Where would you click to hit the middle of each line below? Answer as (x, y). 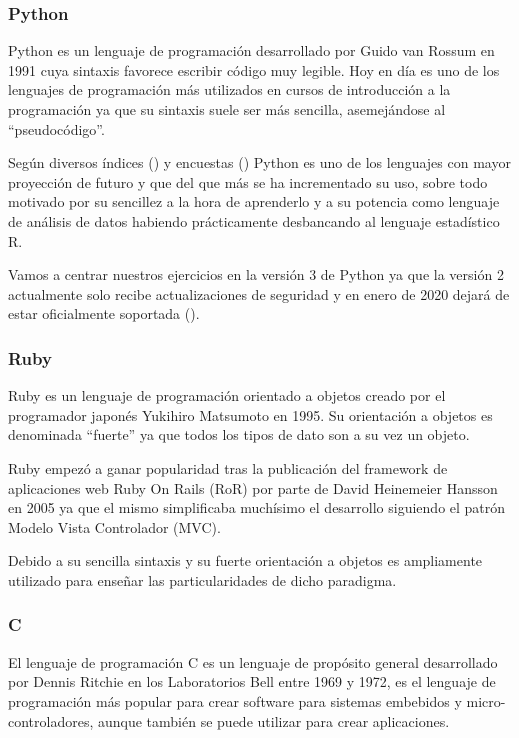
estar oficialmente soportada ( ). (104, 313)
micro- (486, 700)
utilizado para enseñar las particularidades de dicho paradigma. (202, 579)
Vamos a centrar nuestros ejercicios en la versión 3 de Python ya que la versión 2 (256, 274)
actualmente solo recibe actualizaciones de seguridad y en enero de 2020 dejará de (259, 293)
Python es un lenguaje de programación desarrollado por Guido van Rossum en (251, 50)
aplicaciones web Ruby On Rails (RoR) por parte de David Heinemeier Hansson (253, 487)
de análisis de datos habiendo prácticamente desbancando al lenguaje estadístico (254, 220)
